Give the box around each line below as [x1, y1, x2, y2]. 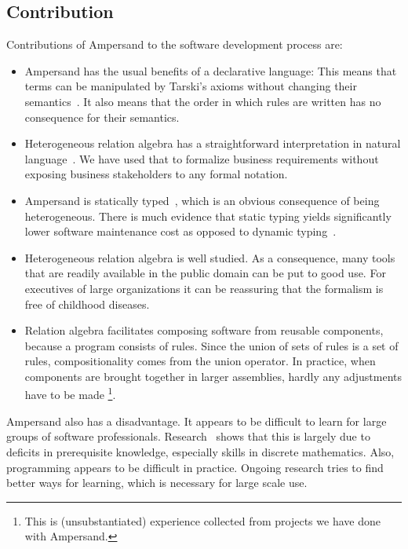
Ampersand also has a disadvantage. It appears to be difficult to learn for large [6, 412, 387, 429]
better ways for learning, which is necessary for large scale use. [6, 474, 308, 491]
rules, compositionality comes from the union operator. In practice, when [24, 353, 376, 369]
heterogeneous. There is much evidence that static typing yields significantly [24, 207, 392, 224]
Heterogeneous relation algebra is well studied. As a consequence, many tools [24, 249, 395, 265]
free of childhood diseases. [24, 295, 150, 312]
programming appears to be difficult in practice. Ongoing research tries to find [6, 459, 384, 475]
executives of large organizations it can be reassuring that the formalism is [24, 280, 384, 296]
